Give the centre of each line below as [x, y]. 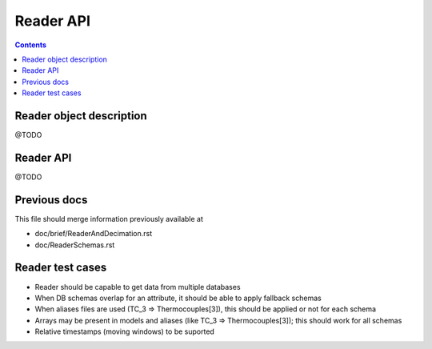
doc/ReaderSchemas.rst [75, 245]
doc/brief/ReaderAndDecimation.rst [93, 234]
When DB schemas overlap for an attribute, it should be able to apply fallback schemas [178, 298]
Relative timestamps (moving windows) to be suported [125, 331]
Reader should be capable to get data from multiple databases [138, 287]
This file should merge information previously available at [109, 219]
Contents [31, 45]
